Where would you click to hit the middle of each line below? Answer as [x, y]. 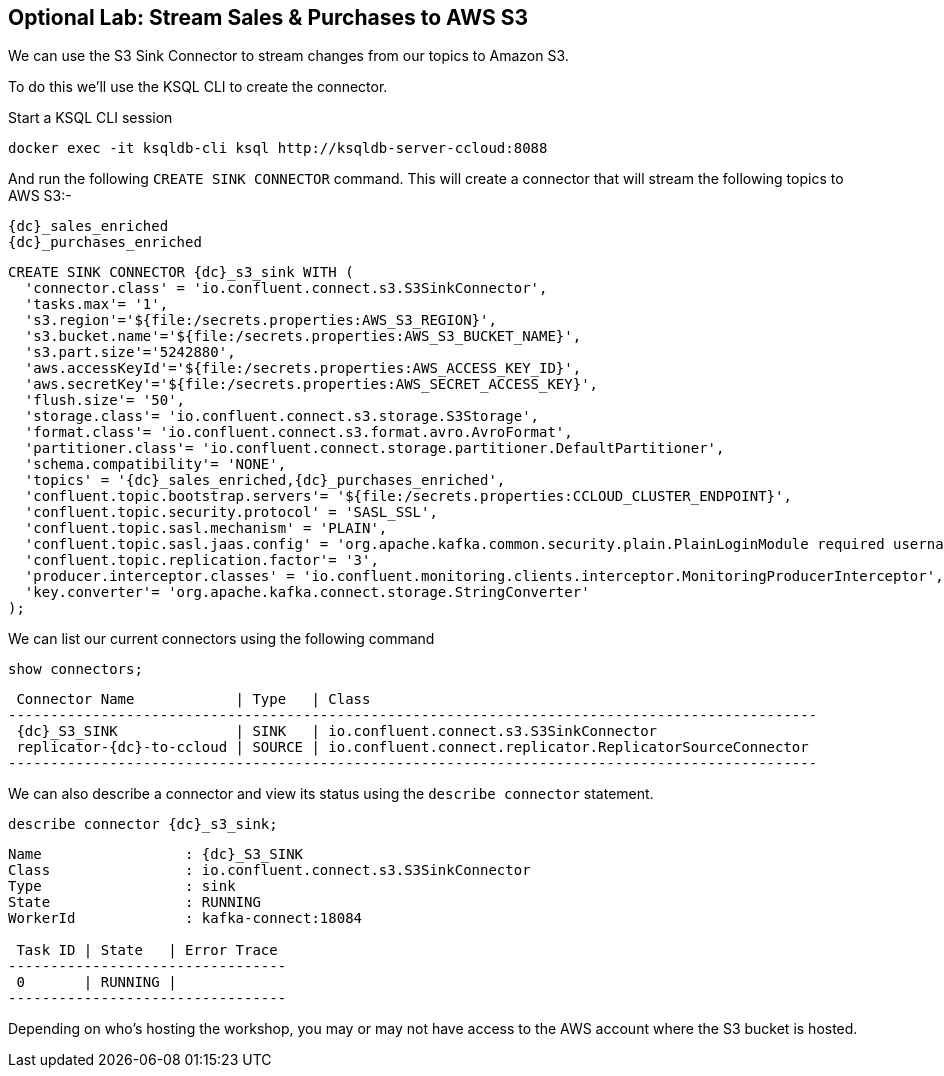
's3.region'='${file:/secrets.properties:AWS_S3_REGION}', [260, 320]
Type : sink [122, 886]
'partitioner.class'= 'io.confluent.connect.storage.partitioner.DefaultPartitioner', [374, 448]
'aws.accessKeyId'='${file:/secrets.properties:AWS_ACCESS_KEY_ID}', [303, 368]
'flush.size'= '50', [105, 400]
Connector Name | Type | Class [193, 699]
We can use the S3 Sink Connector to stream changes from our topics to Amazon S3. [288, 56]
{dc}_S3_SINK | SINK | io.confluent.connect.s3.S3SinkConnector [337, 731]
